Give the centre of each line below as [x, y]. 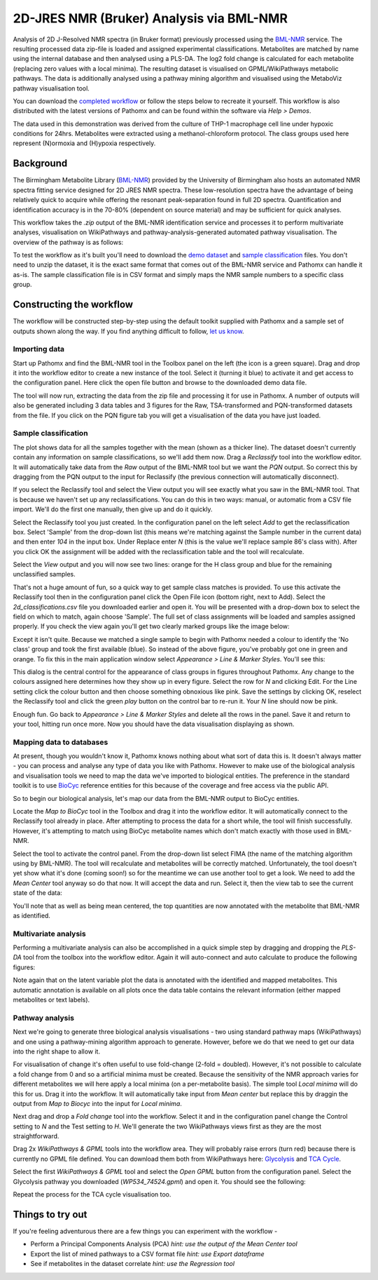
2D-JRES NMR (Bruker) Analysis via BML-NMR [150, 18]
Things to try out [50, 1214]
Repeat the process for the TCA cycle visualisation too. [92, 1194]
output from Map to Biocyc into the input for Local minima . [97, 1103]
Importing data [39, 349]
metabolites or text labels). [51, 1000]
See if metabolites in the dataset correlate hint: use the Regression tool [132, 1264]
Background [40, 164]
